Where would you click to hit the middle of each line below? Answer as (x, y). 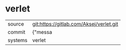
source (16, 24)
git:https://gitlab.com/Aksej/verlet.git (75, 24)
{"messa (42, 32)
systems (17, 40)
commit (16, 32)
